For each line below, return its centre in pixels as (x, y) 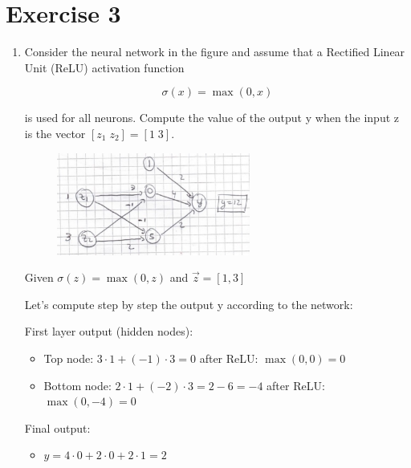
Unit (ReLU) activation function (104, 67)
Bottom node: (77, 385)
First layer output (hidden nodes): (109, 331)
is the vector (55, 133)
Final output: (57, 427)
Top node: (69, 358)
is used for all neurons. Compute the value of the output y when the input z (212, 118)
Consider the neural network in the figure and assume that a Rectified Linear (215, 52)
